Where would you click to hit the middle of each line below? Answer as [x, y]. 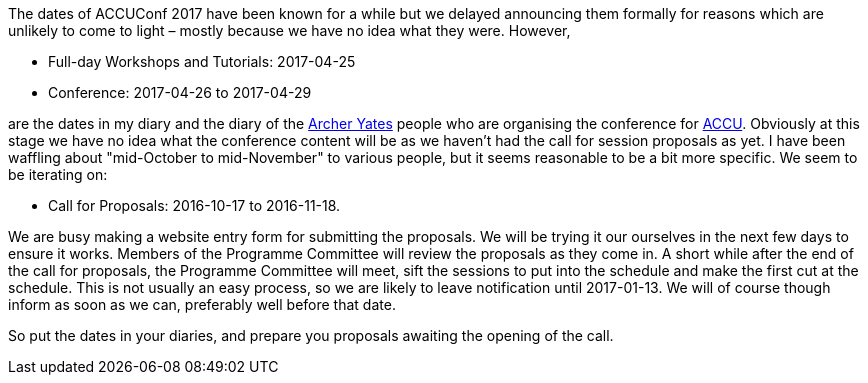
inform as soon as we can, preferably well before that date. [202, 304]
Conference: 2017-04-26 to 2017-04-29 [180, 92]
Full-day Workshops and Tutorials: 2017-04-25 [202, 61]
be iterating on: [58, 174]
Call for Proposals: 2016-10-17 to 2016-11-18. [194, 205]
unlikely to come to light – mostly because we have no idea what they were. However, [289, 30]
